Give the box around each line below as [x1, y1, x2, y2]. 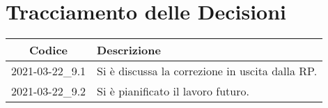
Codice [29, 42, 68, 59]
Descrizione [97, 42, 161, 59]
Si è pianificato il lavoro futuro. [97, 83, 249, 100]
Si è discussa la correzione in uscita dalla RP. [97, 63, 318, 79]
